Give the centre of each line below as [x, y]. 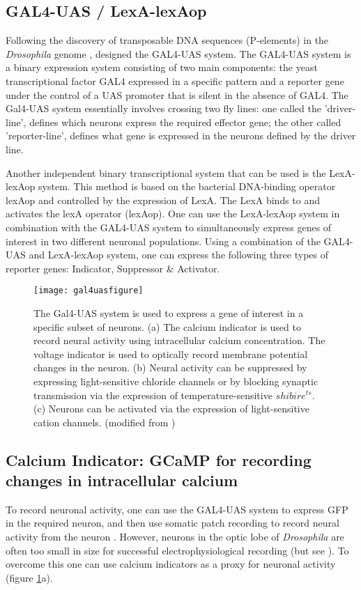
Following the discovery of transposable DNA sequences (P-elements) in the [167, 40]
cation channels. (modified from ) [105, 422]
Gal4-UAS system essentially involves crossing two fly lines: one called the [163, 108]
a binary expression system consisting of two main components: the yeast [162, 67]
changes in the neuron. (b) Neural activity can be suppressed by [170, 367]
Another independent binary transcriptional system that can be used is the [166, 172]
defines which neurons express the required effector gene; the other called [185, 122]
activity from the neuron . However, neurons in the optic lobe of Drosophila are [175, 537]
